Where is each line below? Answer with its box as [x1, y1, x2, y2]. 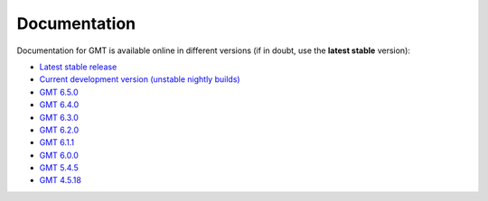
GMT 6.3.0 [39, 112, 79, 123]
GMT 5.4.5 [39, 162, 79, 173]
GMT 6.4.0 [39, 99, 80, 110]
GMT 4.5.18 [39, 175, 81, 186]
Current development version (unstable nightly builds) [39, 74, 240, 85]
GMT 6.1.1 [39, 137, 75, 148]
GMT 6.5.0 [39, 87, 79, 97]
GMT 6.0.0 [39, 150, 79, 160]
